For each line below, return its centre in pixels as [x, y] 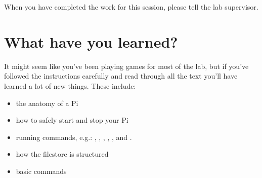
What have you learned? [91, 41]
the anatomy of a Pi [47, 103]
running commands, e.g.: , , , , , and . [74, 137]
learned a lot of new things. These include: [70, 85]
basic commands [41, 171]
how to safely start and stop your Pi [72, 120]
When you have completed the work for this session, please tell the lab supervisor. [131, 7]
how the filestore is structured [62, 154]
